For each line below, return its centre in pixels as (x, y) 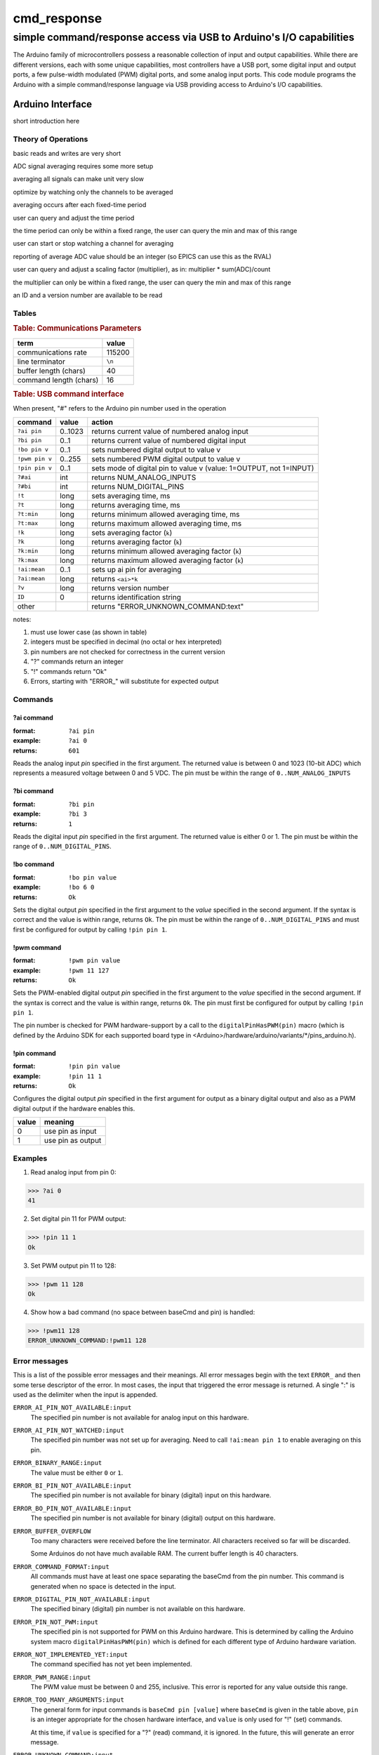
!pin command (34, 1053)
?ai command (33, 718)
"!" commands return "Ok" (69, 671)
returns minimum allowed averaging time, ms (166, 514)
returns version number (131, 588)
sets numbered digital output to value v (156, 449)
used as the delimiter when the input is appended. (85, 1394)
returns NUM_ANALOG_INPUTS (144, 477)
